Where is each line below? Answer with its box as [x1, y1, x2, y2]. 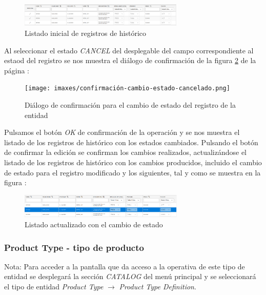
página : [4, 65, 30, 75]
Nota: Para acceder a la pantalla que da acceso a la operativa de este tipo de [4, 261, 245, 271]
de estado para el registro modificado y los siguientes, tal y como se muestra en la [4, 167, 261, 178]
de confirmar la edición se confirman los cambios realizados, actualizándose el [4, 147, 247, 158]
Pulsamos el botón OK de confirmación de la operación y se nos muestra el [4, 127, 240, 137]
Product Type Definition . [119, 281, 196, 292]
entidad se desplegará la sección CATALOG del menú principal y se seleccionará [4, 271, 256, 282]
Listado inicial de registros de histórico [25, 27, 147, 38]
